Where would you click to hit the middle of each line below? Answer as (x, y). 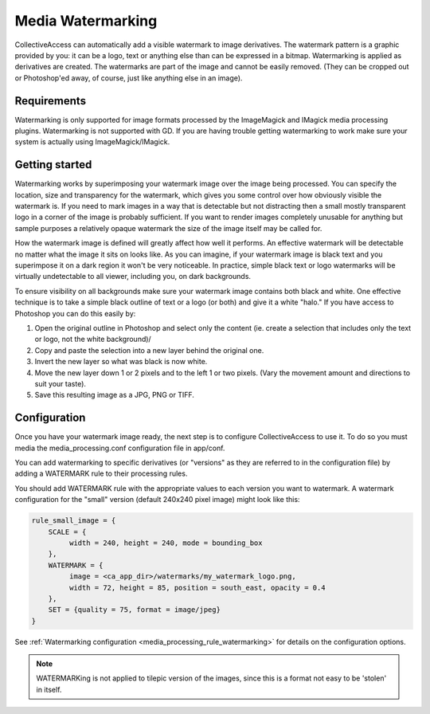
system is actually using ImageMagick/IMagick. (92, 142)
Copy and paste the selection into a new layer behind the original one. (149, 350)
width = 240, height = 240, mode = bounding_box (166, 543)
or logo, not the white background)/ (93, 339)
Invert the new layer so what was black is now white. (121, 362)
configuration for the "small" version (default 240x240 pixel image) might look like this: (157, 500)
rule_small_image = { (74, 521)
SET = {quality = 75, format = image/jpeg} (134, 610)
